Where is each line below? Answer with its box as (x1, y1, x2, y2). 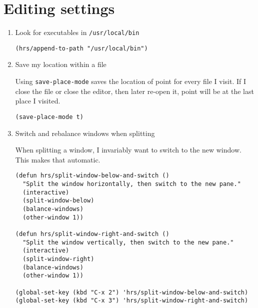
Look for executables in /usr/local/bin (15, 27, 139, 37)
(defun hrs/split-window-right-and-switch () (15, 230, 169, 237)
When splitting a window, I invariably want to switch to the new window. (15, 144, 241, 155)
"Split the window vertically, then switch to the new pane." (22, 238, 234, 246)
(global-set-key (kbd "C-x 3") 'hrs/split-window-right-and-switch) (15, 297, 248, 304)
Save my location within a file (15, 59, 106, 69)
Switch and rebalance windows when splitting (15, 127, 155, 138)
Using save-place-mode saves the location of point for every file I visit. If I (15, 76, 246, 86)
